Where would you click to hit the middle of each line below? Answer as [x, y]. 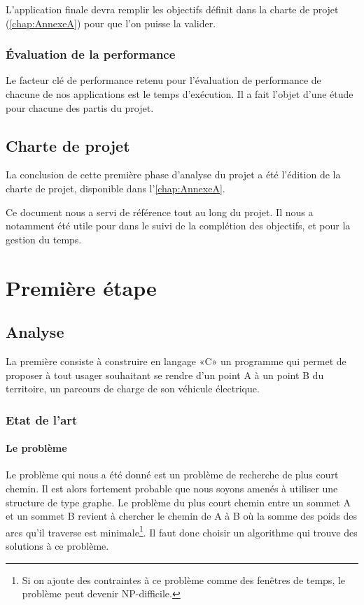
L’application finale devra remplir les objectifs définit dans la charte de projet [172, 9]
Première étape [81, 287]
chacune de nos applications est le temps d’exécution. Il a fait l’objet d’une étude [180, 94]
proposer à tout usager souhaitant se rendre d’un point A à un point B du [165, 375]
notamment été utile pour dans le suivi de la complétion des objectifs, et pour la [178, 226]
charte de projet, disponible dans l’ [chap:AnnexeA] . [115, 188]
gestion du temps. [44, 239]
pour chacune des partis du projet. [80, 107]
